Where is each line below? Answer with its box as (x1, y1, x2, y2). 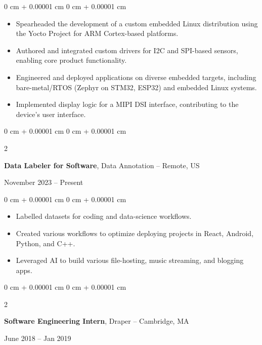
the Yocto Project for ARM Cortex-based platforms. (16, 28, 179, 39)
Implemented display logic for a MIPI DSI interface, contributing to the (16, 99, 239, 109)
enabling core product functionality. (16, 55, 127, 65)
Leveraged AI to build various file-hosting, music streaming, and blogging (16, 255, 244, 265)
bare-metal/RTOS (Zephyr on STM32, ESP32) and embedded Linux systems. (16, 82, 257, 92)
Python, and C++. (16, 238, 75, 248)
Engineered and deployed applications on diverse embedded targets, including (16, 71, 256, 82)
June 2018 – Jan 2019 (4, 333, 71, 343)
